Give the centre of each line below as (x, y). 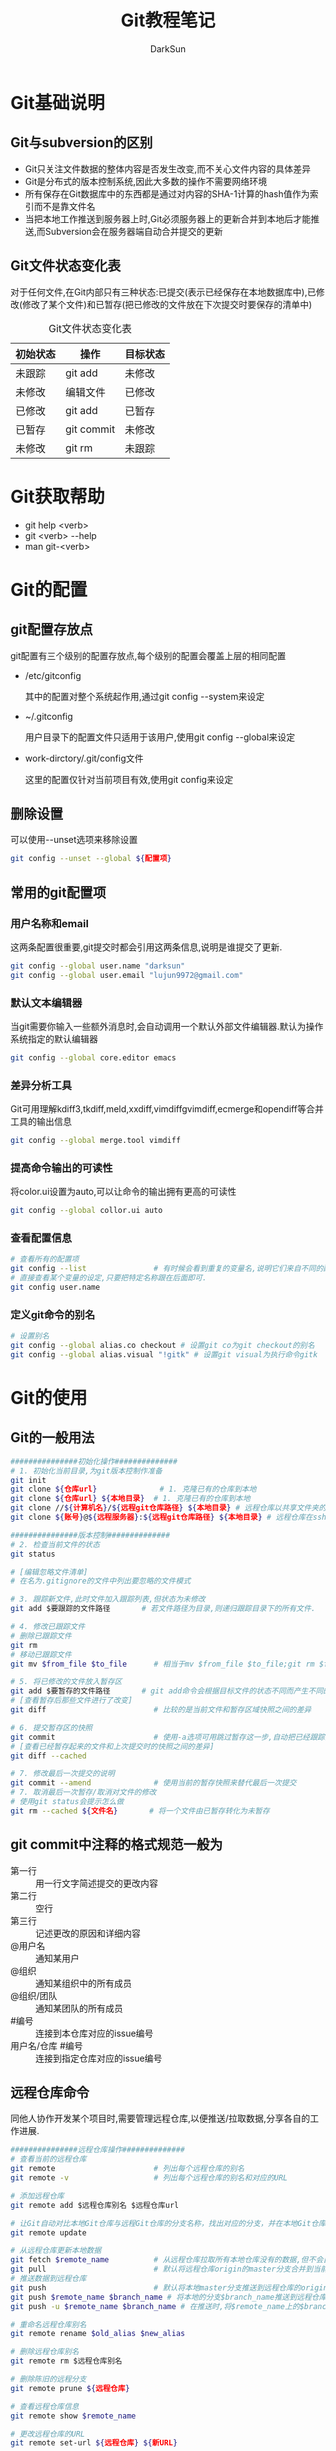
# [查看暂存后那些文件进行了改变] (71, 1701)
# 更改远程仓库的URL (48, 2434)
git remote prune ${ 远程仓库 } (70, 2388)
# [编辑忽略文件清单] (49, 1572)
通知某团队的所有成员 (79, 2008)
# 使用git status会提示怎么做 (67, 1802)
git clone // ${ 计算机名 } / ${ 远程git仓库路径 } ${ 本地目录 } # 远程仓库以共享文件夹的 (168, 1508)
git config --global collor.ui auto (86, 1211)
